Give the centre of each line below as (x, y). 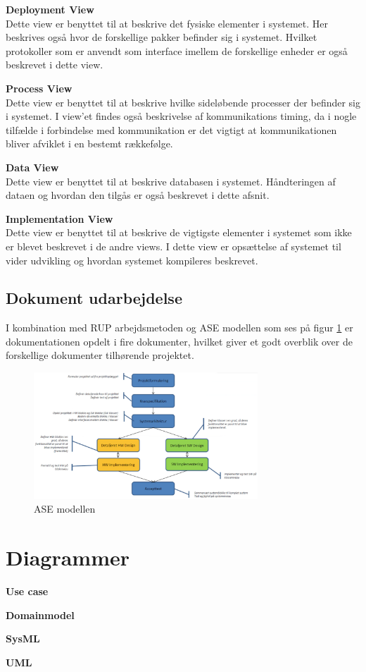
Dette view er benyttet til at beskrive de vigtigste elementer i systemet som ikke (179, 232)
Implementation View (59, 218)
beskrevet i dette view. (55, 65)
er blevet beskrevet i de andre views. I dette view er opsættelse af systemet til (173, 246)
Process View (39, 88)
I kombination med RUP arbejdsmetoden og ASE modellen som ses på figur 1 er (179, 328)
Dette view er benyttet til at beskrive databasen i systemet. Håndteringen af (171, 181)
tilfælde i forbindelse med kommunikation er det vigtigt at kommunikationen (171, 129)
